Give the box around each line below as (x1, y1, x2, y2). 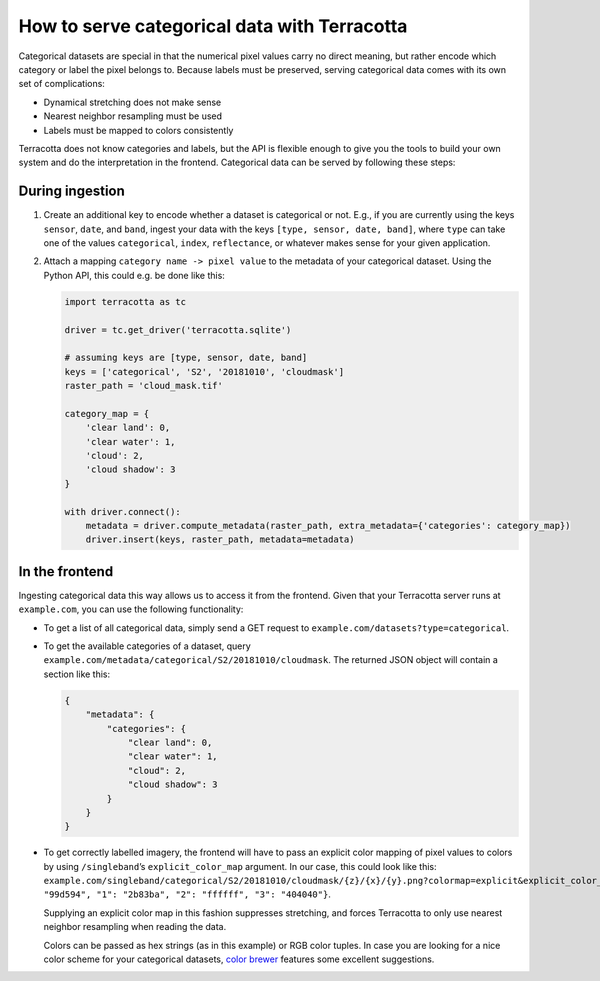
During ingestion (18, 183, 125, 200)
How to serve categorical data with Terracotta (18, 15, 408, 37)
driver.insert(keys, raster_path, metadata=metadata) (85, 534, 355, 545)
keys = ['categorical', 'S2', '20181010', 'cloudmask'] (64, 366, 345, 377)
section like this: (43, 668, 111, 680)
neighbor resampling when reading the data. (43, 921, 227, 933)
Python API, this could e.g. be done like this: (43, 269, 225, 281)
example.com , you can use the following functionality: (18, 603, 244, 615)
